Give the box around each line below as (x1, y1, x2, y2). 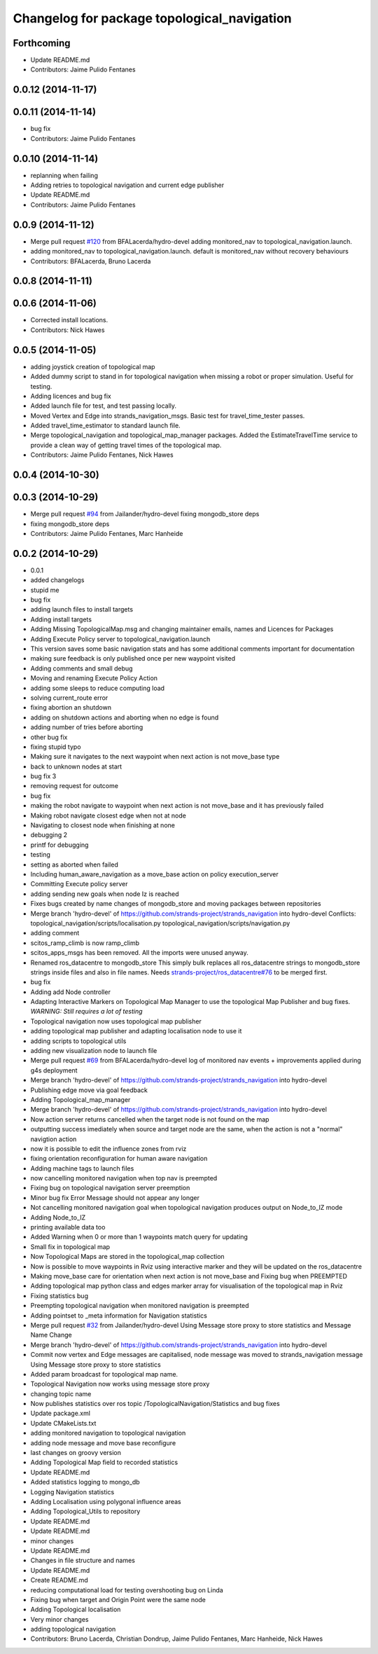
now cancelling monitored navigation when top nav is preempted (30, 1174, 218, 1183)
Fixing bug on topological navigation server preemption (30, 1184, 190, 1192)
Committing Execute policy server (30, 880, 128, 888)
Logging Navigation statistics (30, 1487, 115, 1496)
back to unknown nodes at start (30, 762, 122, 771)
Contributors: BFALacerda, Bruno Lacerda (30, 256, 151, 266)
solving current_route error (30, 694, 108, 702)
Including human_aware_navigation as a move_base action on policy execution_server (30, 869, 279, 878)
